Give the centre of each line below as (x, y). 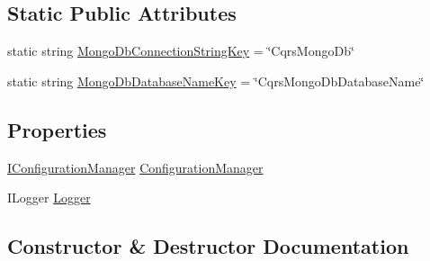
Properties (57, 129)
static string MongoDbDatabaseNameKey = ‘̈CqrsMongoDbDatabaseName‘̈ (216, 81)
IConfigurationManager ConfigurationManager (135, 167)
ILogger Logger (49, 198)
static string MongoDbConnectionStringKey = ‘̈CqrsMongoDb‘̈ (181, 51)
